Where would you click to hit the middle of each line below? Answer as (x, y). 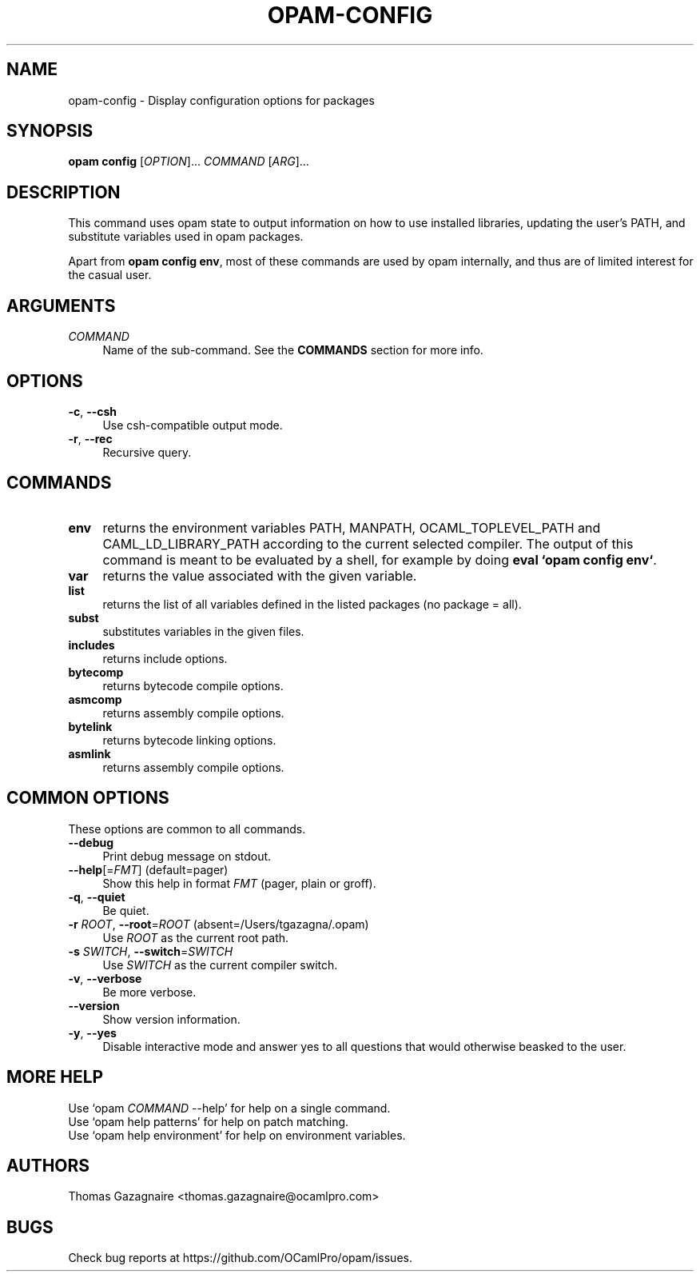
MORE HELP (55, 1077)
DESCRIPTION (64, 192)
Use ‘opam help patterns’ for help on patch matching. (209, 1121)
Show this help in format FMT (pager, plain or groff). (239, 883)
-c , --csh (93, 411)
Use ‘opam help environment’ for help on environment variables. (237, 1135)
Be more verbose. (149, 992)
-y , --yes (92, 1032)
